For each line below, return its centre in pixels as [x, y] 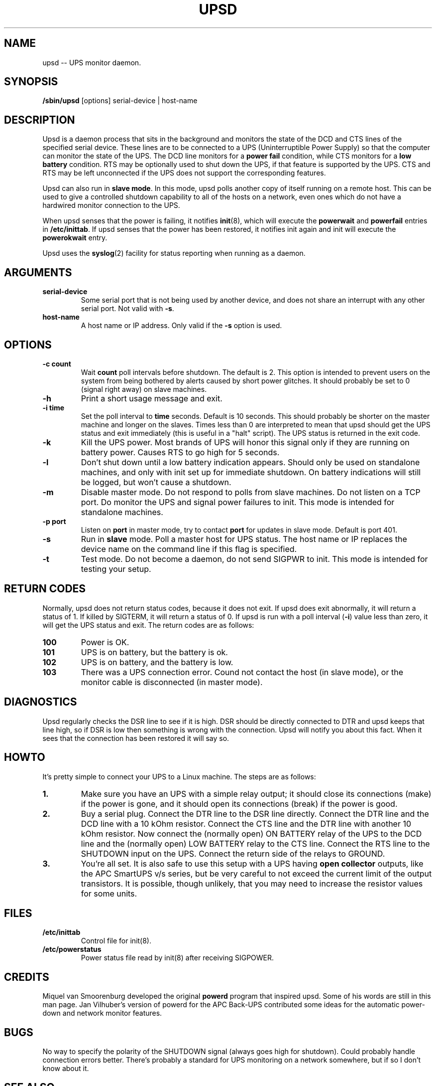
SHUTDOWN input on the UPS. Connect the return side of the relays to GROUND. [233, 853]
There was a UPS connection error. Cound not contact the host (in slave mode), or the [242, 672]
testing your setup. [116, 569]
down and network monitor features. [102, 1013]
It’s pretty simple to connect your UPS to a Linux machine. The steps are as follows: [179, 776]
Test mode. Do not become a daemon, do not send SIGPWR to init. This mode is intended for [254, 559]
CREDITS [27, 977]
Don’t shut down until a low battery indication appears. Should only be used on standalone [250, 462]
